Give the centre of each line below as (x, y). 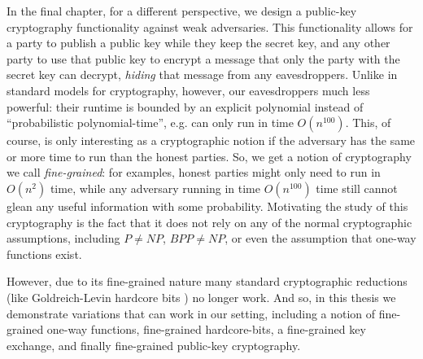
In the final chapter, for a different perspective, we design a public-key (182, 11)
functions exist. (44, 254)
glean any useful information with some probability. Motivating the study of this (207, 206)
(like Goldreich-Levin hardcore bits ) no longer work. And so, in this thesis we (201, 297)
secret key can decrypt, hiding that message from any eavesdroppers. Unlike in (202, 74)
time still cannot (357, 188)
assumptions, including (63, 238)
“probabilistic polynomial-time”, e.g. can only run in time (150, 123)
